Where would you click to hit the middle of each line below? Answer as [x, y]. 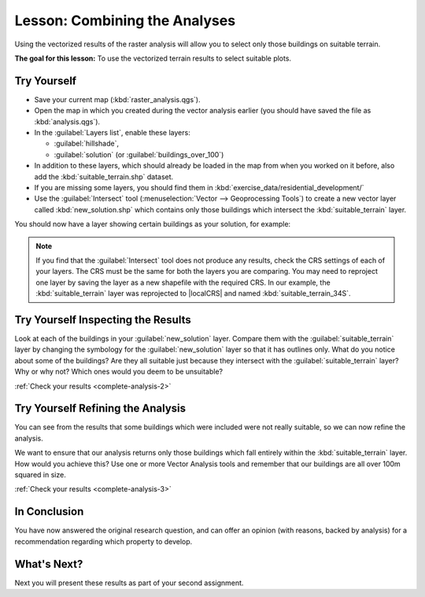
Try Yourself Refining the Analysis [100, 409]
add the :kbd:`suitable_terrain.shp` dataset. [104, 176]
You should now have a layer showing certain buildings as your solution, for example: [153, 224]
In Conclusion [49, 512]
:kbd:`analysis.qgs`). [67, 121]
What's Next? [49, 564]
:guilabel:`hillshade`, [87, 144]
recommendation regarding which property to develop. [103, 541]
